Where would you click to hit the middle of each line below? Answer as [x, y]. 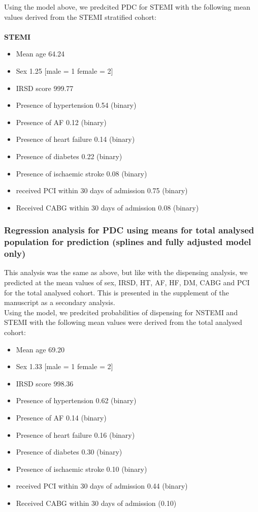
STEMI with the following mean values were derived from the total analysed [123, 322]
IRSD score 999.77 [45, 88]
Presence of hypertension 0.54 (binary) [76, 105]
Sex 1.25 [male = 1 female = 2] [64, 70]
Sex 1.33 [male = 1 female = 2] [64, 366]
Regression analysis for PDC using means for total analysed [129, 230]
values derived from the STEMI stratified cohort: [80, 17]
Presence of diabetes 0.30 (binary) [69, 452]
